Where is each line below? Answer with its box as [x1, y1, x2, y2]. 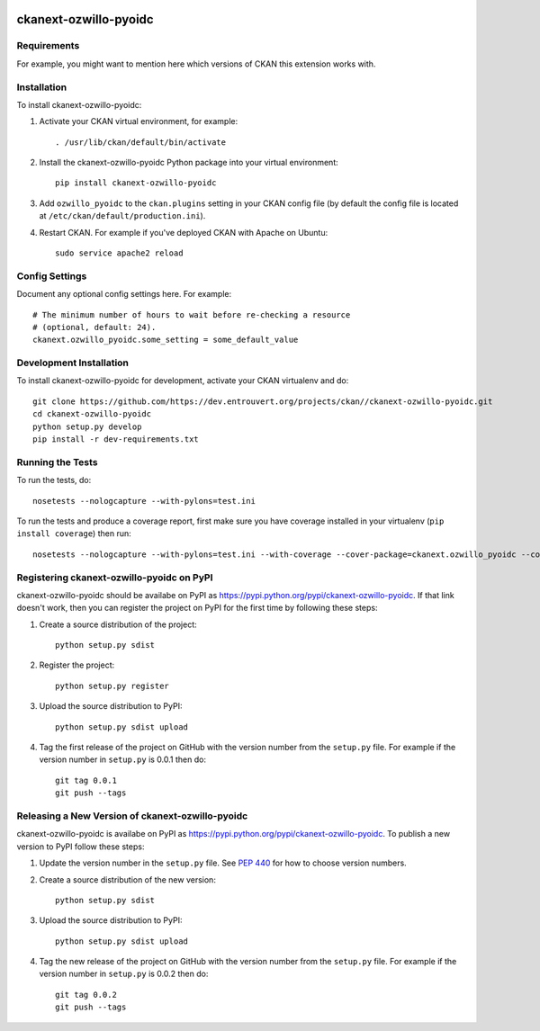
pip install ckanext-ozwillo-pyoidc [55, 178, 217, 188]
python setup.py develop [32, 421, 142, 432]
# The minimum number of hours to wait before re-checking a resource [32, 309, 351, 319]
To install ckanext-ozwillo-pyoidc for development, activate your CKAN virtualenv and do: [16, 375, 349, 386]
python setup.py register [55, 680, 170, 691]
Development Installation [16, 356, 130, 369]
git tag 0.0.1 [55, 775, 117, 785]
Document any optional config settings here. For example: [16, 289, 232, 300]
